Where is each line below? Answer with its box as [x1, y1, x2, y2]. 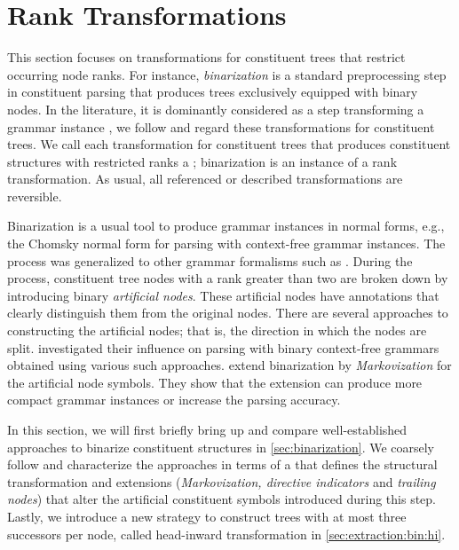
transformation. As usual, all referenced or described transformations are [7, 169, 403, 188]
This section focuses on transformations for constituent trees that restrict [7, 48, 406, 67]
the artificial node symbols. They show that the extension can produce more [7, 373, 423, 391]
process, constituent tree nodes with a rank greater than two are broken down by [7, 269, 448, 287]
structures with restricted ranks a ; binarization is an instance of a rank [7, 152, 398, 170]
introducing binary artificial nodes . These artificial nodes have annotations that [7, 286, 439, 304]
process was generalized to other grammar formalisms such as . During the [7, 251, 413, 270]
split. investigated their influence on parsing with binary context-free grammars [7, 338, 439, 357]
